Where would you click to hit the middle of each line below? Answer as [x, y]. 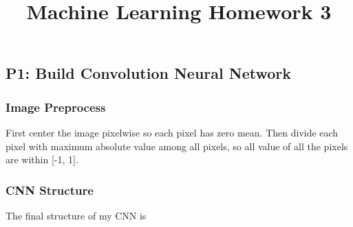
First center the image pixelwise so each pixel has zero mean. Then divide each [172, 132]
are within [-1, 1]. [42, 159]
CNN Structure [50, 190]
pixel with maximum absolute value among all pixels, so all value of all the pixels [177, 146]
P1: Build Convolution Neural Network [149, 73]
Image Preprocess [56, 107]
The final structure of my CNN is [76, 215]
